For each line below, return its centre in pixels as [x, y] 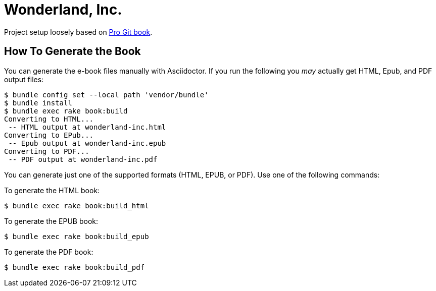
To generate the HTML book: [52, 190]
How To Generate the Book [72, 51]
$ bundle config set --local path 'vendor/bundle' [106, 95]
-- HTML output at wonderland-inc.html [87, 127]
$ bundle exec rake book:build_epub [77, 236]
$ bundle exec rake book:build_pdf [75, 267]
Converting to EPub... [49, 135]
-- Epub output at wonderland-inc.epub [87, 143]
